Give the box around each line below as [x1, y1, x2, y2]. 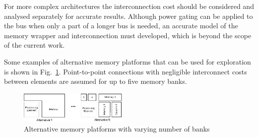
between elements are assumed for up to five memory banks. [4, 76, 187, 86]
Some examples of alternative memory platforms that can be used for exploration [4, 56, 251, 67]
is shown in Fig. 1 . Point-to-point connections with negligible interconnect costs [4, 66, 247, 76]
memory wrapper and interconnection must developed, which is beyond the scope [4, 30, 252, 40]
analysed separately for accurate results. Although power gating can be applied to [4, 10, 253, 21]
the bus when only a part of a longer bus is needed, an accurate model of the [4, 20, 238, 31]
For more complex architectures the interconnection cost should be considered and [4, 1, 254, 11]
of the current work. [4, 40, 65, 50]
